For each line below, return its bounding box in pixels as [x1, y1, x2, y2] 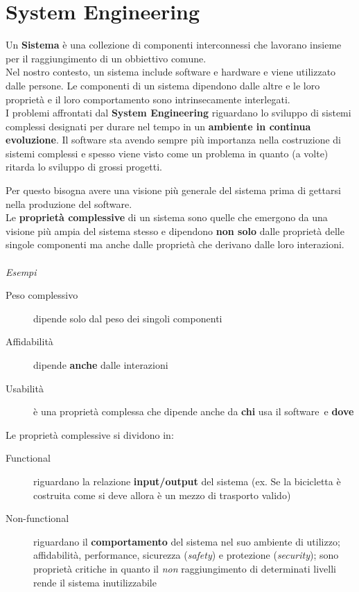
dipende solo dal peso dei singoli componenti [33, 311, 222, 325]
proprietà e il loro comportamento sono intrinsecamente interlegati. [6, 92, 290, 106]
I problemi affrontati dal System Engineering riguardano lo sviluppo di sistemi [6, 105, 351, 120]
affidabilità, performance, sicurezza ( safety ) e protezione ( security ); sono [33, 548, 339, 562]
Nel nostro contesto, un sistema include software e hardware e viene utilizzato [6, 64, 336, 79]
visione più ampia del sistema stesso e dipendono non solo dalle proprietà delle [6, 223, 344, 238]
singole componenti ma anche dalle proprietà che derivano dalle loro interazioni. [6, 237, 344, 252]
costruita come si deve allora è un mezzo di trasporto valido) [33, 487, 291, 502]
